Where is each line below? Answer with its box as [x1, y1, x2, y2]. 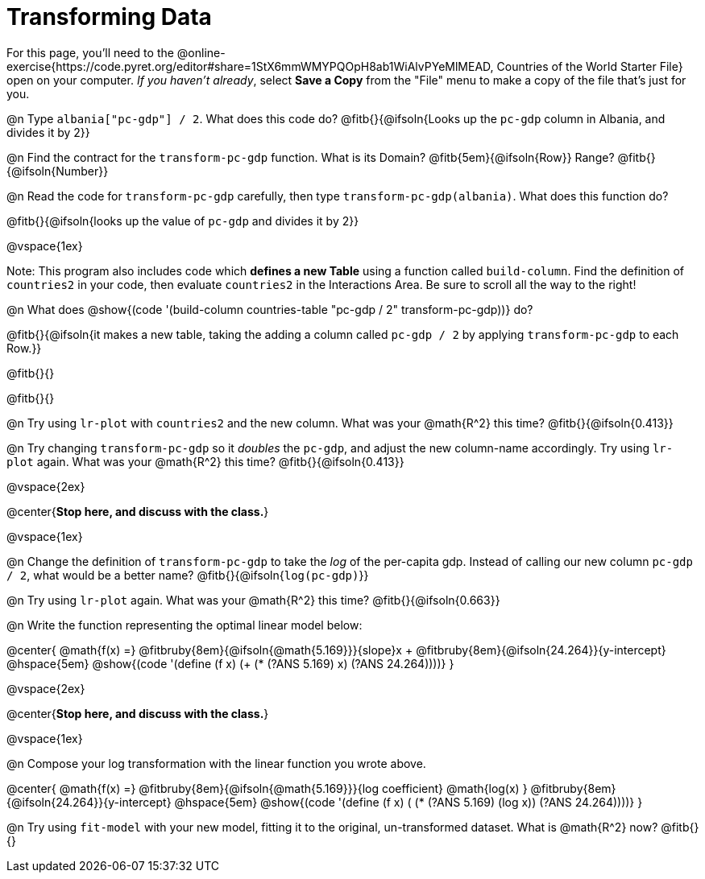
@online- [176, 45, 226, 60]
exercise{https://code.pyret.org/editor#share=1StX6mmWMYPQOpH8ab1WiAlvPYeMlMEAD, [6, 59, 494, 73]
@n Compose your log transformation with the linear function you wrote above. [6, 756, 426, 770]
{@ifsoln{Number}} [6, 163, 109, 178]
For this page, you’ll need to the [6, 45, 174, 60]
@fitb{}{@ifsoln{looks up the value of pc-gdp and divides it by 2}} [6, 213, 359, 228]
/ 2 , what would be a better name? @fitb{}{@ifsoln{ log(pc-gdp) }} [6, 567, 369, 582]
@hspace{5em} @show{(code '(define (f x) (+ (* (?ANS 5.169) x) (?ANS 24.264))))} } [6, 656, 454, 671]
